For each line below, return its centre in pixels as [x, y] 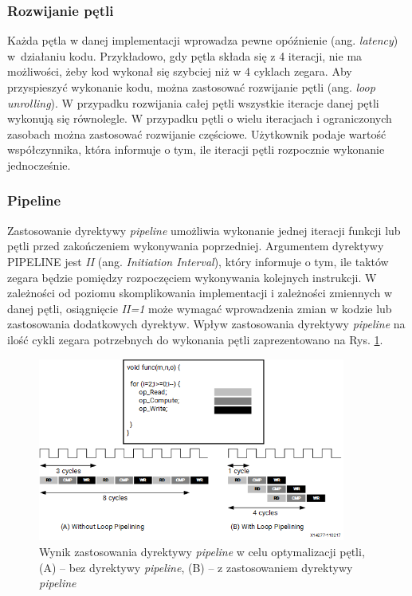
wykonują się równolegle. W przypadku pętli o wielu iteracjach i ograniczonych [200, 118]
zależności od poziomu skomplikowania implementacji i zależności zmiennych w [200, 293]
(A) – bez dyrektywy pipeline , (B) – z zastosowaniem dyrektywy [196, 567]
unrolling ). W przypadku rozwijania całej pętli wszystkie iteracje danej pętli [193, 102]
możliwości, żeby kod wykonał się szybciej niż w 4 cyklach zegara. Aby [180, 71]
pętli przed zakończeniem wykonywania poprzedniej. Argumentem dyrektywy [196, 246]
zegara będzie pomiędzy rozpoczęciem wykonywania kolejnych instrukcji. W [192, 277]
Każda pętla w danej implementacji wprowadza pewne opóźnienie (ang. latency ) [203, 40]
